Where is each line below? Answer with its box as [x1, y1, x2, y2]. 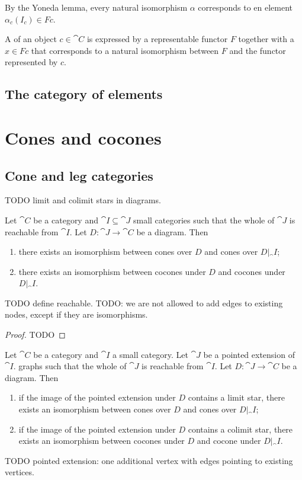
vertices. [5, 466, 34, 478]
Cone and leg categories [5, 166, 153, 184]
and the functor [229, 44, 286, 56]
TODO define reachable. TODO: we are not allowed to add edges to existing [5, 296, 283, 309]
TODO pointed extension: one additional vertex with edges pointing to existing [5, 454, 293, 466]
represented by [5, 56, 58, 68]
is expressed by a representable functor [86, 33, 228, 45]
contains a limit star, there [188, 391, 285, 404]
